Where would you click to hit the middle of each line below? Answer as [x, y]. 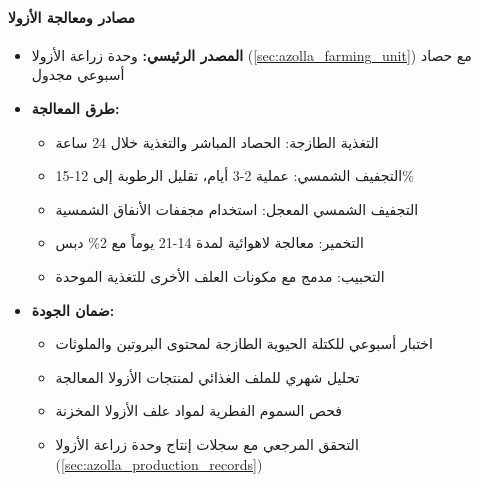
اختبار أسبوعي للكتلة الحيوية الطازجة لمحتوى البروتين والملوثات [244, 343]
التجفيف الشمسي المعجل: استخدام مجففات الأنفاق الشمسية [237, 208]
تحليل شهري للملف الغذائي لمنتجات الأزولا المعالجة [207, 376]
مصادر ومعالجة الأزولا [72, 16]
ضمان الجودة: [73, 309]
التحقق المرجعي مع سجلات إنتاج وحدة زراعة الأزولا [207, 443]
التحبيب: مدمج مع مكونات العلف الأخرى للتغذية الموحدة [220, 275]
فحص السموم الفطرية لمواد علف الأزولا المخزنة [198, 410]
